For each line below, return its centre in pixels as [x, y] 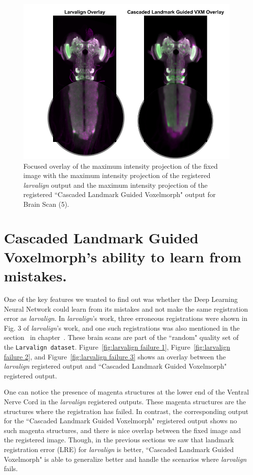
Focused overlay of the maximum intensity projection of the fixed [121, 166]
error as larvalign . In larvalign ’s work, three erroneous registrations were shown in [126, 318]
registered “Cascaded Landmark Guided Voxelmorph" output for [120, 194]
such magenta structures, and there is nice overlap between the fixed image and [122, 430]
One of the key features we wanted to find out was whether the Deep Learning [121, 299]
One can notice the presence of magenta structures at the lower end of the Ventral [126, 392]
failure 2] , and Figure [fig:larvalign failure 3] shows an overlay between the [115, 356]
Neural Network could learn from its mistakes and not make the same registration [126, 308]
